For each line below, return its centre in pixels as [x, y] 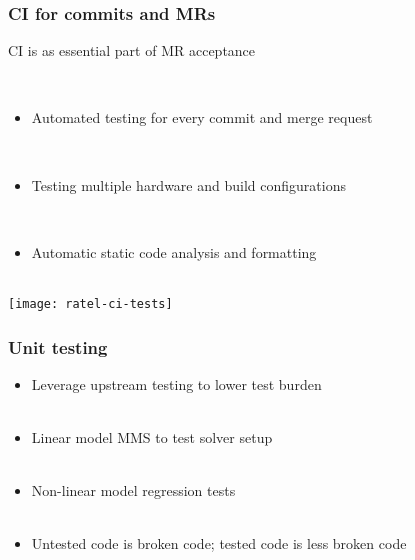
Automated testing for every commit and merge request [202, 117]
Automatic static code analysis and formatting [174, 251]
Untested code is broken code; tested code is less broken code [219, 543]
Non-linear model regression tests [133, 490]
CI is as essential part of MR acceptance [132, 50]
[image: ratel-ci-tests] [90, 303]
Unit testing [58, 346]
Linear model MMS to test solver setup [152, 437]
